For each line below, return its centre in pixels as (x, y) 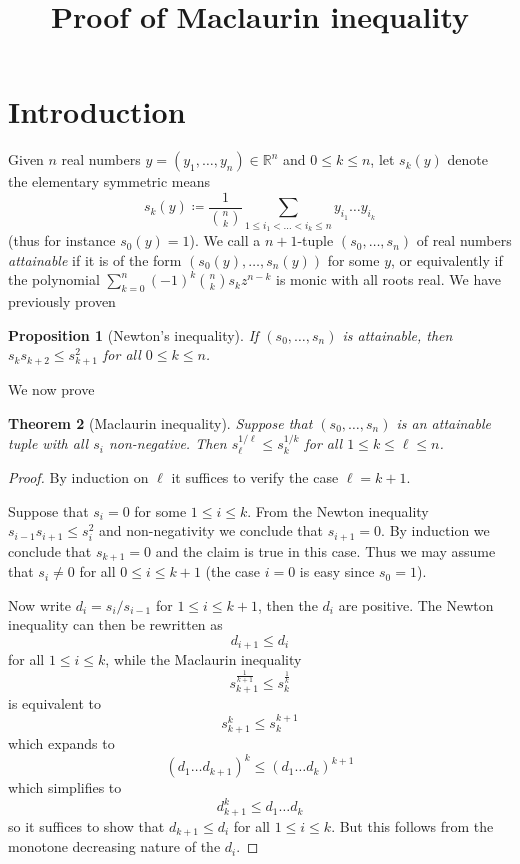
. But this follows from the (412, 825)
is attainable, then (397, 334)
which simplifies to (65, 787)
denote (468, 159)
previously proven (62, 301)
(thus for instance (62, 240)
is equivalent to (55, 703)
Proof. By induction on (78, 477)
